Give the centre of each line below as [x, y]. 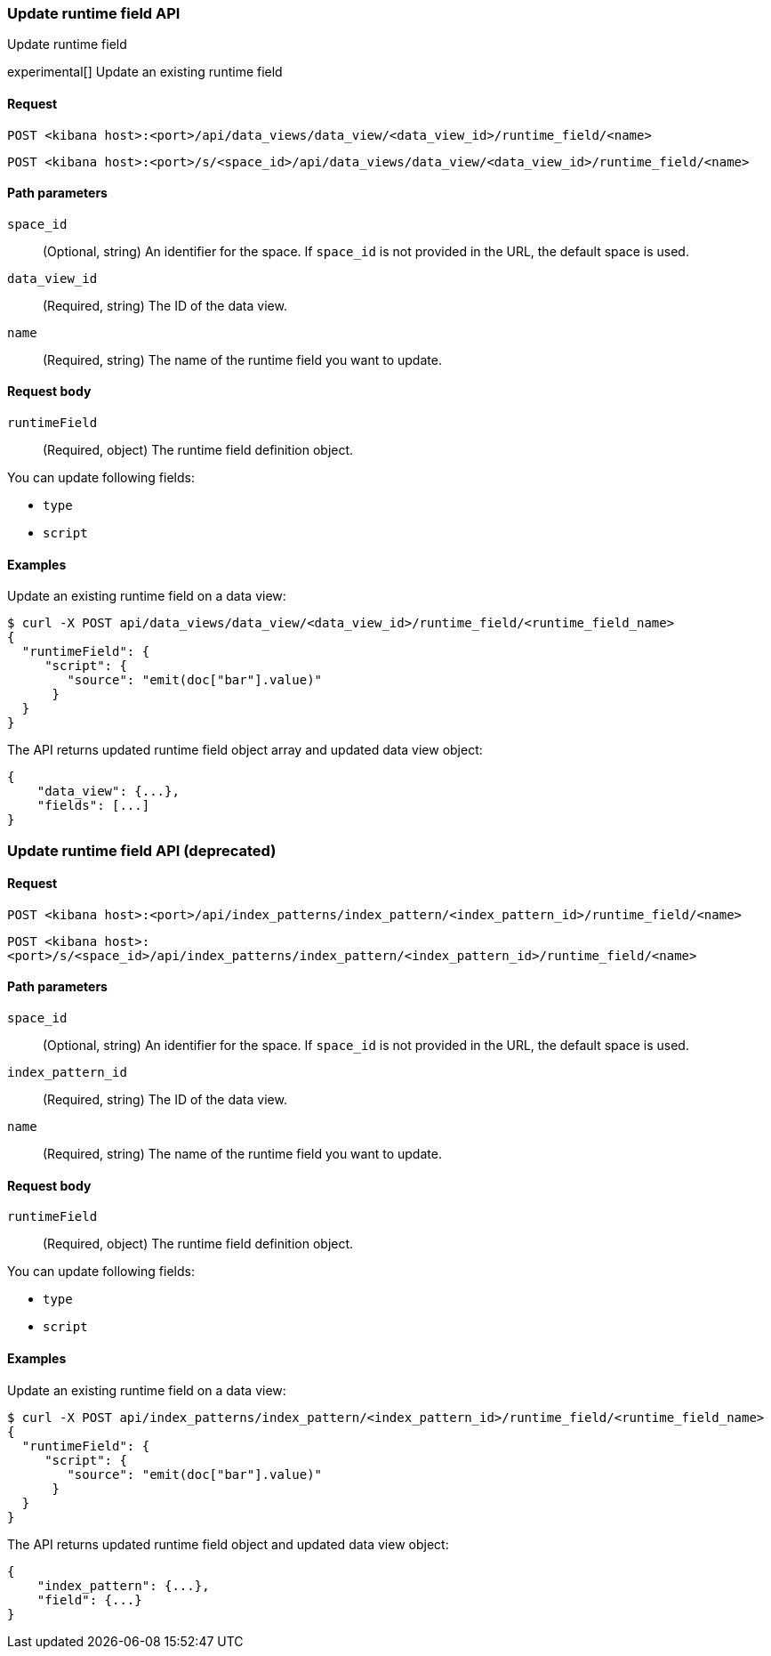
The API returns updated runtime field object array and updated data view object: [245, 750]
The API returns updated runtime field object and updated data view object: [228, 1544]
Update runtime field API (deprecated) [142, 850]
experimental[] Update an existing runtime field [145, 72]
